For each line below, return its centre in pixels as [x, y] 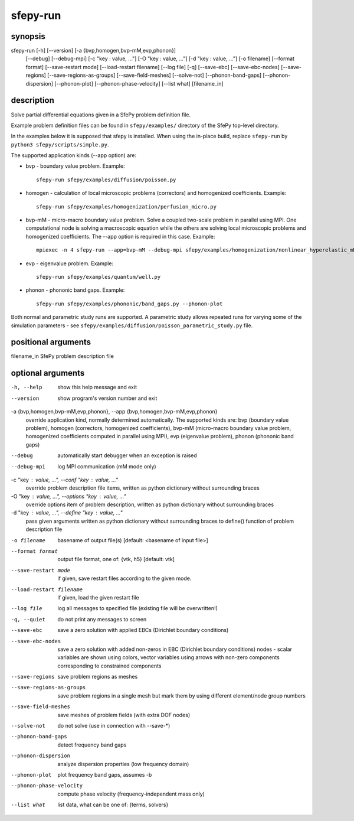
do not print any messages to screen [102, 619]
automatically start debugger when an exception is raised [127, 455]
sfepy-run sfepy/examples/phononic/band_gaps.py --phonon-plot [130, 304]
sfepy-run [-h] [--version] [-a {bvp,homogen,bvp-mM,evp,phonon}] [94, 51]
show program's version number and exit [107, 398]
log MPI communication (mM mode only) [107, 466]
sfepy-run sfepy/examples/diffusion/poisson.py [106, 180]
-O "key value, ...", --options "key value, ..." [68, 496]
